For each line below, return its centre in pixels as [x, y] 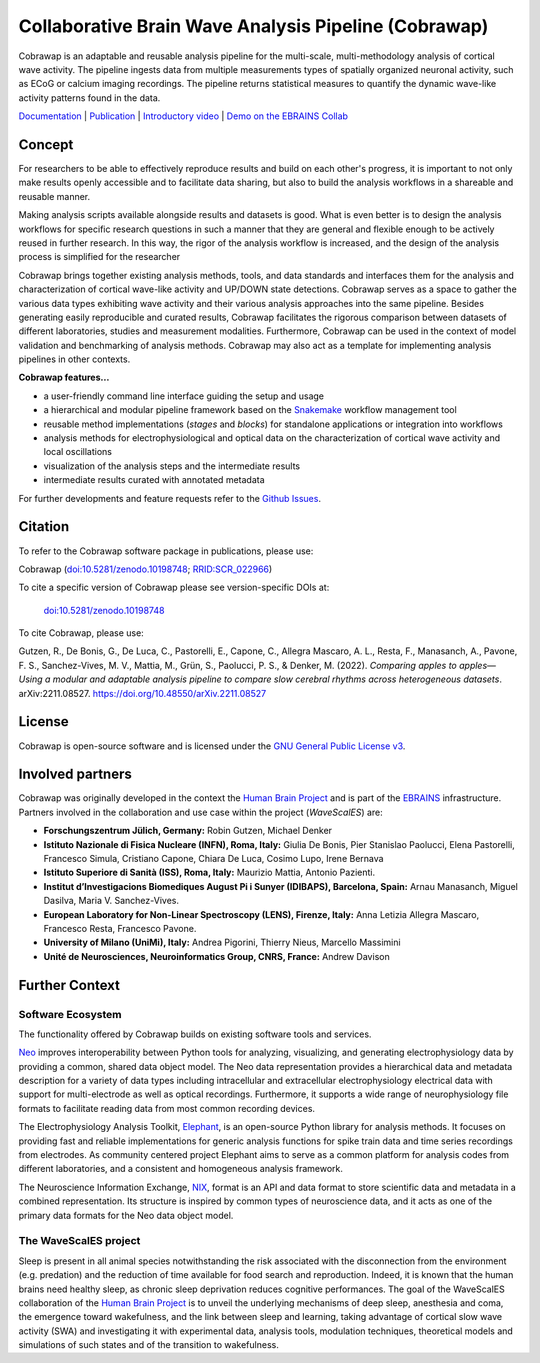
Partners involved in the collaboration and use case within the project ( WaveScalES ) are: [201, 812]
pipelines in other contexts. [74, 359]
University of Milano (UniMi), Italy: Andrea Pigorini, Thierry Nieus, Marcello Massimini [222, 942]
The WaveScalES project [79, 1241]
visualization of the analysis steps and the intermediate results [171, 466]
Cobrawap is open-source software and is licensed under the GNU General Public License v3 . [212, 746]
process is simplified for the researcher [99, 257]
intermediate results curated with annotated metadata [154, 480]
